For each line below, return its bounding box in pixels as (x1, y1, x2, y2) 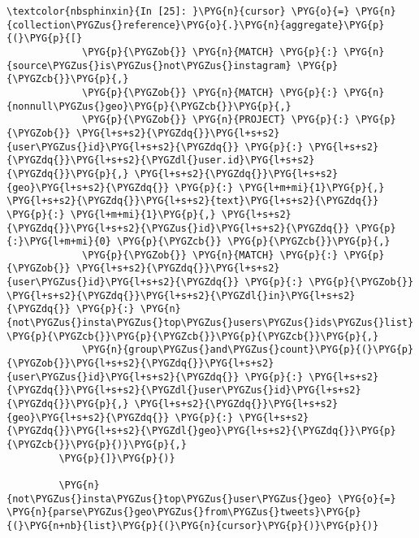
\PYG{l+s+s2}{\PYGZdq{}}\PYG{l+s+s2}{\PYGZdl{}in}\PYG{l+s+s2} (6, 289, 356, 302)
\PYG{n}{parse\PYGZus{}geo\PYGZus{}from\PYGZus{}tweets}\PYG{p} (6, 506, 361, 518)
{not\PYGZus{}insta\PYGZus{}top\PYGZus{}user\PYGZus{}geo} (6, 492, 332, 505)
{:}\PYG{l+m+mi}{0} (6, 236, 111, 248)
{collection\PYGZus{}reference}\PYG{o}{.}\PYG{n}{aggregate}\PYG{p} (6, 19, 385, 31)
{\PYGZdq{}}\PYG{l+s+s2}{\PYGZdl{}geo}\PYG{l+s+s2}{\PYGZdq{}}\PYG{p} (6, 425, 396, 437)
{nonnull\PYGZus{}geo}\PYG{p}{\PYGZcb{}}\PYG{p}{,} (6, 100, 292, 112)
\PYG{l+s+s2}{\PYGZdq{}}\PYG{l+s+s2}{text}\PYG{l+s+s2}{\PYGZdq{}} (6, 195, 379, 207)
